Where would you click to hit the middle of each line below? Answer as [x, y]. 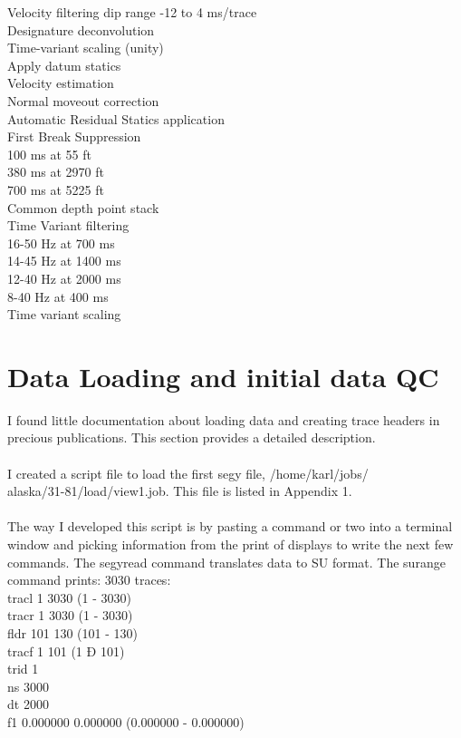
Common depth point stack [83, 207]
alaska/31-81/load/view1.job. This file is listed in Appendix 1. [180, 491]
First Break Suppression [74, 136]
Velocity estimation [61, 83]
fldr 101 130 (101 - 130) [72, 632]
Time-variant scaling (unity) [86, 48]
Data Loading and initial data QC [223, 376]
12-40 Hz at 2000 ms [64, 278]
